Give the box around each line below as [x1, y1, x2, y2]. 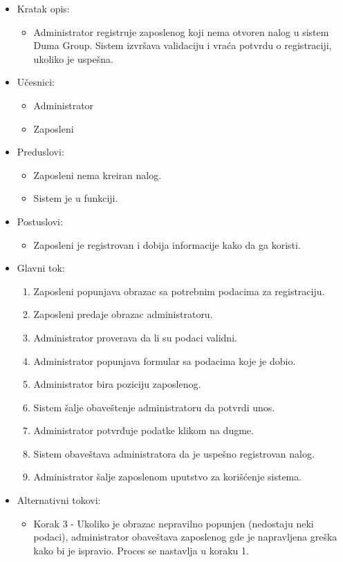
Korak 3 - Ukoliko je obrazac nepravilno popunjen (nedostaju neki [33, 516, 314, 530]
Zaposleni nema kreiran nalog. [33, 167, 162, 182]
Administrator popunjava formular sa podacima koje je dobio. [33, 353, 296, 368]
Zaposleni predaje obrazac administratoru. [33, 307, 213, 321]
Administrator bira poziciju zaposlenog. [33, 377, 201, 391]
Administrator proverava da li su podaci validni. [33, 330, 237, 344]
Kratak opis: [17, 1, 70, 15]
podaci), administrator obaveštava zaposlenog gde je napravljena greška [33, 530, 337, 544]
